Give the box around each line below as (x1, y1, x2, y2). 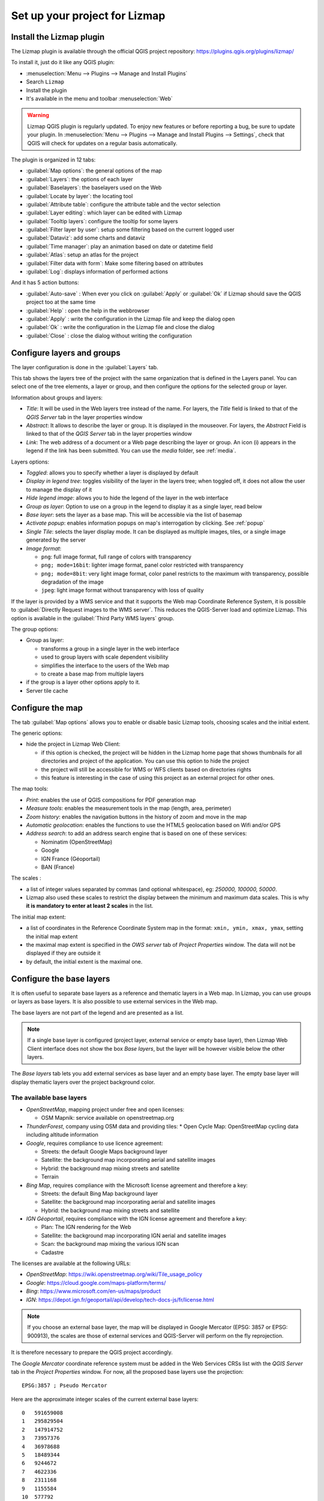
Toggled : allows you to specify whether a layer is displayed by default (26, 469, 199, 476)
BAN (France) (41, 863, 75, 871)
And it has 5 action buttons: (11, 279, 79, 286)
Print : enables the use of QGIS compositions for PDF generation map (26, 796, 196, 803)
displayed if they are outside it (26, 949, 101, 957)
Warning (27, 112, 49, 119)
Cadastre (41, 1249, 64, 1256)
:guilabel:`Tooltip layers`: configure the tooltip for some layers (26, 217, 178, 225)
